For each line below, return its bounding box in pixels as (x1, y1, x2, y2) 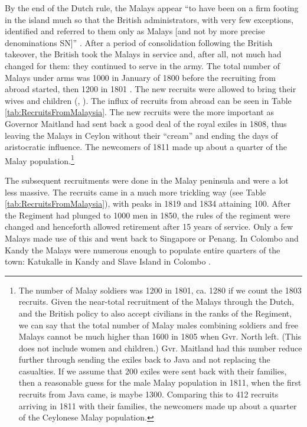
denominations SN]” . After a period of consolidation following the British (5, 36, 273, 48)
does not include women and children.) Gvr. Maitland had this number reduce (18, 341, 302, 354)
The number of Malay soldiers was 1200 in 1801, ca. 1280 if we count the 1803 (18, 283, 302, 296)
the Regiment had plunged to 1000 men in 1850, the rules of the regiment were (5, 208, 290, 221)
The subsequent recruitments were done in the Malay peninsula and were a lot (5, 174, 289, 186)
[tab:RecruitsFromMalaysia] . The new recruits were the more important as (5, 106, 274, 118)
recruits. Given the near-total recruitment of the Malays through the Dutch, (18, 295, 294, 308)
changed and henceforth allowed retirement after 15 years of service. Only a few (5, 220, 293, 233)
